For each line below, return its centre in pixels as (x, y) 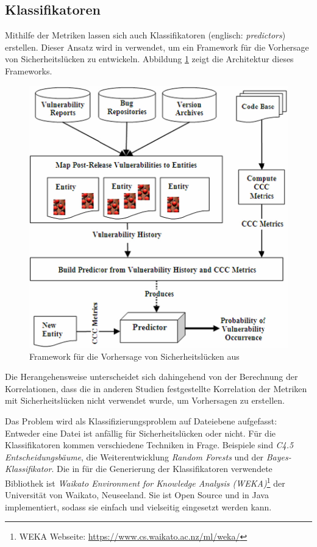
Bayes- (279, 456)
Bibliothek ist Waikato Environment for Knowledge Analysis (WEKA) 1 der (145, 482)
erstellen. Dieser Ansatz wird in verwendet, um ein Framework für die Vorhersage (157, 47)
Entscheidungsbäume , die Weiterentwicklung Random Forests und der (134, 456)
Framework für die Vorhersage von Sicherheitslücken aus (134, 356)
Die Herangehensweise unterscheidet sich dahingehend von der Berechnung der (151, 377)
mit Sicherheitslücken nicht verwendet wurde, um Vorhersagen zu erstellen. (145, 400)
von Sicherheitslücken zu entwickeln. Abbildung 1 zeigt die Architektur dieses (149, 59)
